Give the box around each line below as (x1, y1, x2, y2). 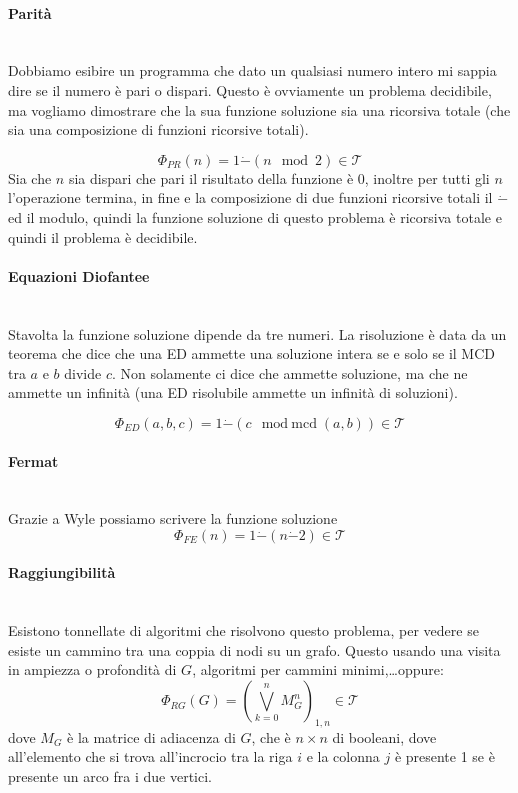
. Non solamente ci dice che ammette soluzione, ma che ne (111, 362, 468, 383)
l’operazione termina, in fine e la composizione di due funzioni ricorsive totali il (8, 187, 493, 208)
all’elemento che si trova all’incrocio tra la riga (8, 746, 293, 767)
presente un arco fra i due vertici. (8, 766, 213, 787)
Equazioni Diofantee (8, 265, 150, 286)
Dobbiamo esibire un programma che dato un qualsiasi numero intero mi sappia (8, 60, 497, 81)
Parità (8, 2, 52, 23)
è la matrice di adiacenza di (67, 726, 236, 747)
